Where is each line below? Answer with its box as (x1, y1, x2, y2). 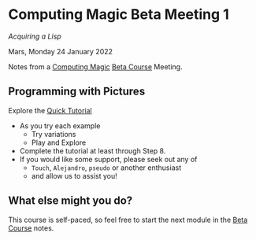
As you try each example (19, 120, 101, 131)
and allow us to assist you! (31, 171, 118, 180)
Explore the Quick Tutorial (8, 105, 92, 115)
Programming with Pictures (8, 85, 146, 98)
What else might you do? (8, 194, 133, 208)
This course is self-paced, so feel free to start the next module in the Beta (8, 215, 248, 224)
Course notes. (8, 223, 54, 233)
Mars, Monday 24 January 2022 (8, 46, 113, 56)
